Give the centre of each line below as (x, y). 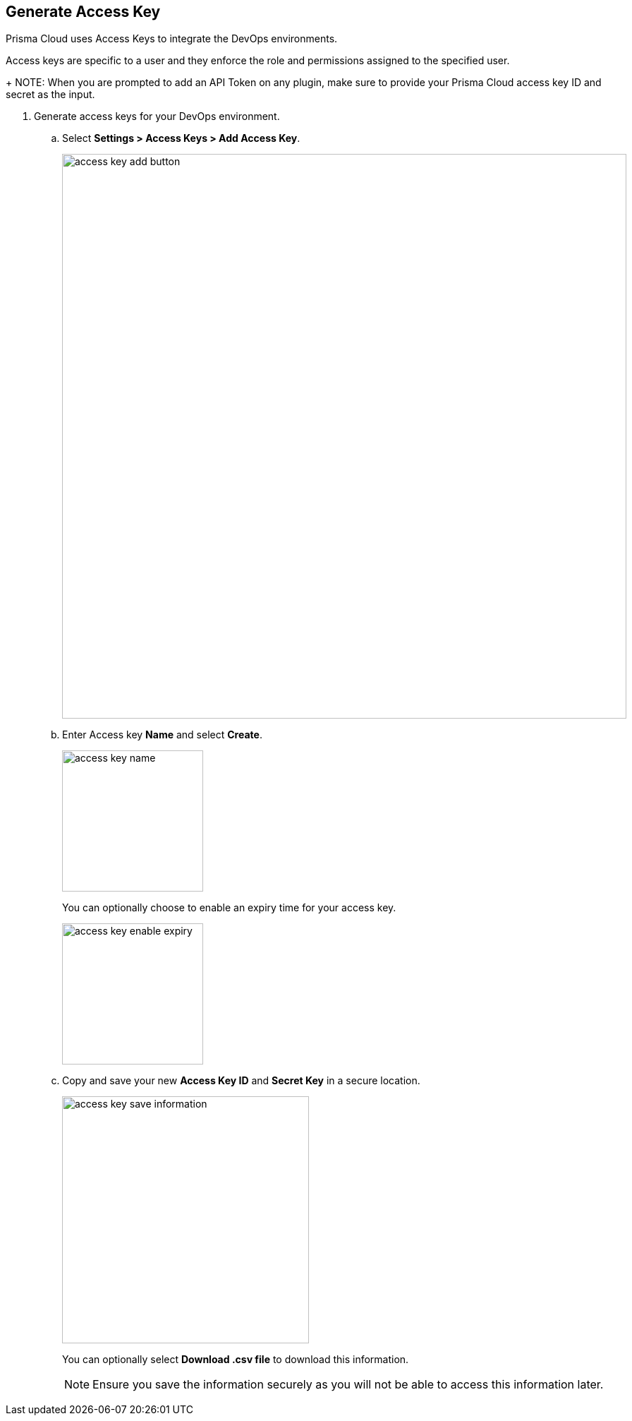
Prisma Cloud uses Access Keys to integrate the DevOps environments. (172, 39)
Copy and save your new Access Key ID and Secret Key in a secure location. (241, 1081)
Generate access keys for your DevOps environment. (157, 116)
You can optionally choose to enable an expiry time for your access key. (229, 908)
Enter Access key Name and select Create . (162, 735)
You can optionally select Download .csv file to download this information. (236, 1360)
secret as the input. (50, 95)
